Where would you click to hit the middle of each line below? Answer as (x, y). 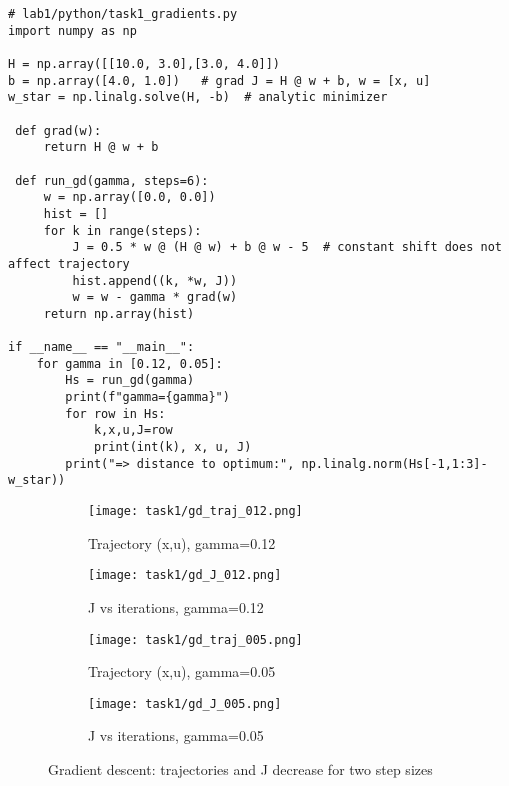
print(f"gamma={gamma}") (147, 397)
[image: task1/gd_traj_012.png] (195, 511)
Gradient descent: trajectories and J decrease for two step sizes (240, 769)
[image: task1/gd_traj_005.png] (195, 639)
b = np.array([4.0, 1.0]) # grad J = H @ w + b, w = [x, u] (219, 80)
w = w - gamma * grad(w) (155, 297)
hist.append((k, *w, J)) (155, 280)
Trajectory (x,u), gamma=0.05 (182, 671)
